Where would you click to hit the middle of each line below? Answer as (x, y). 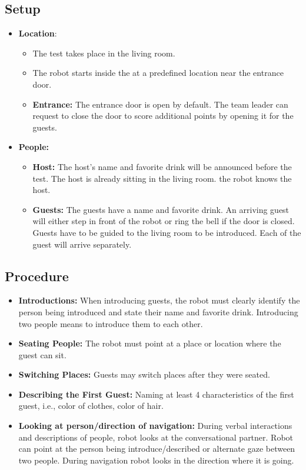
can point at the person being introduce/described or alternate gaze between (157, 449)
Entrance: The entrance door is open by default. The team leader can (160, 104)
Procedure (37, 276)
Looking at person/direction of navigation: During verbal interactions (155, 426)
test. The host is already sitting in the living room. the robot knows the (162, 178)
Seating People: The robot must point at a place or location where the (150, 343)
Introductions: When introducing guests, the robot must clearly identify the (159, 300)
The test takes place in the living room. (104, 53)
